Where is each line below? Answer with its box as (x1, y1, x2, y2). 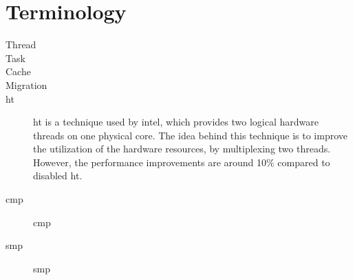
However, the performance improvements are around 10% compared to (33, 154, 330, 169)
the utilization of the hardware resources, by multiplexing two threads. (33, 141, 331, 156)
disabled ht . (33, 168, 83, 183)
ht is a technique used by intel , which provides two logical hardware (33, 114, 319, 129)
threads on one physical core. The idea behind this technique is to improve (33, 128, 347, 142)
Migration (6, 77, 47, 92)
